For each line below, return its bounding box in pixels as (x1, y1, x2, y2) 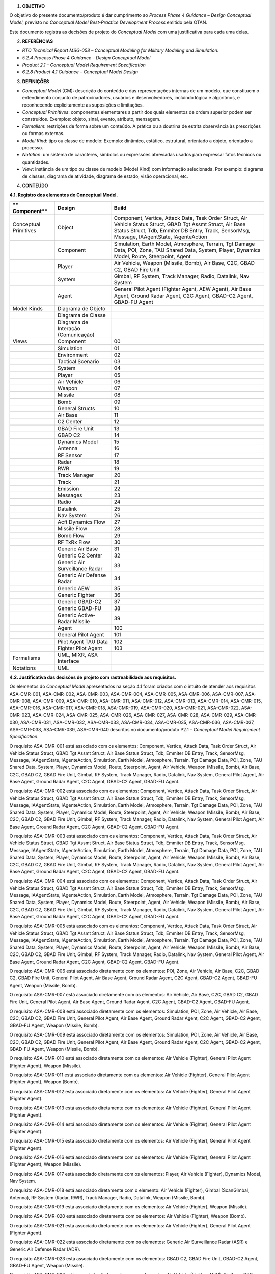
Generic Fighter (58, 591, 95, 598)
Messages (58, 492, 82, 499)
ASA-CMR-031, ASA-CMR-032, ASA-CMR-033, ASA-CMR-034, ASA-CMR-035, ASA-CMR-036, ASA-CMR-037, (20, 719, 255, 726)
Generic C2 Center (58, 552, 103, 559)
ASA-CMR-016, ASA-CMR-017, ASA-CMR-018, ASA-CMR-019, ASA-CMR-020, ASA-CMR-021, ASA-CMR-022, (9, 705, 240, 711)
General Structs (58, 405, 95, 412)
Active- (77, 612, 96, 619)
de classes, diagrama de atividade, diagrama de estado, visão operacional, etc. (22, 173, 188, 179)
